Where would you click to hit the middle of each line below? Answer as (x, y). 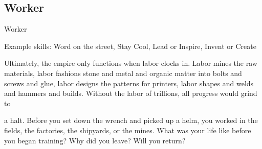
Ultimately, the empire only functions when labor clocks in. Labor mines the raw (131, 63)
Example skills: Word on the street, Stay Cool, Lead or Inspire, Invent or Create (130, 46)
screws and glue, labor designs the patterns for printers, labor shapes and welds (129, 83)
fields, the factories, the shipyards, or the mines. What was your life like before (128, 130)
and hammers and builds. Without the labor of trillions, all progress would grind (131, 93)
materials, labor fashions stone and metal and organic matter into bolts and (123, 73)
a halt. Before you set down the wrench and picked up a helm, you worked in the (131, 120)
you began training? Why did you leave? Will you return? (95, 140)
